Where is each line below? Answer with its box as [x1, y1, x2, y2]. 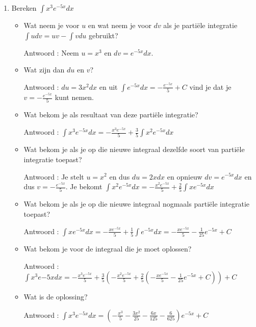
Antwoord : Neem [23, 47, 79, 58]
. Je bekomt [65, 181, 103, 192]
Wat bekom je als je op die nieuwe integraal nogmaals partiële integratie [23, 198, 250, 209]
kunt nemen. [55, 92, 94, 103]
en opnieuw [167, 171, 202, 182]
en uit [99, 81, 118, 92]
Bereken [11, 3, 37, 13]
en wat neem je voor [88, 20, 151, 30]
